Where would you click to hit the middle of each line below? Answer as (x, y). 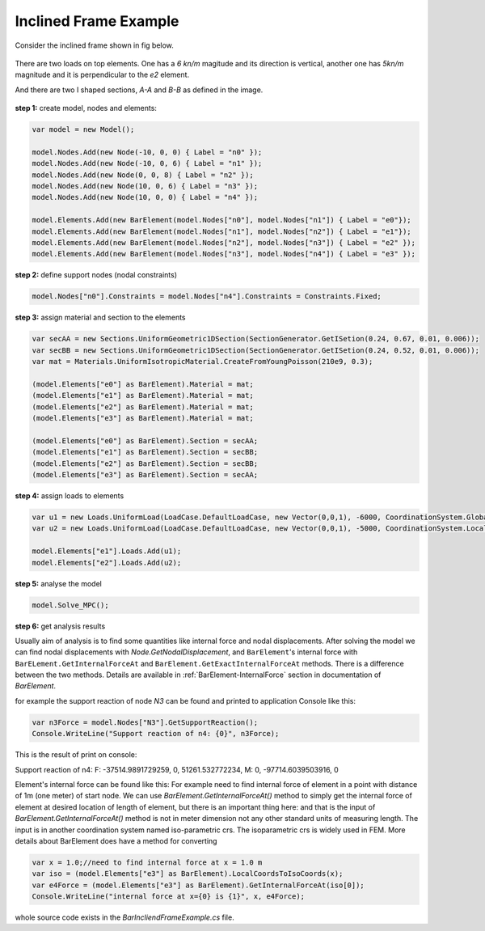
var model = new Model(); (83, 130)
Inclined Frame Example (97, 21)
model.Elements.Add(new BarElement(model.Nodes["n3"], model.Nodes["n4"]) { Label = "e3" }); (224, 254)
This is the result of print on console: (76, 755)
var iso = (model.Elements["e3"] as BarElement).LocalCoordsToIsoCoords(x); (188, 874)
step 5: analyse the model (59, 583)
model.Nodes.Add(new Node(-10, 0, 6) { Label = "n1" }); (147, 163)
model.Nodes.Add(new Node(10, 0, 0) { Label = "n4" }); (145, 197)
